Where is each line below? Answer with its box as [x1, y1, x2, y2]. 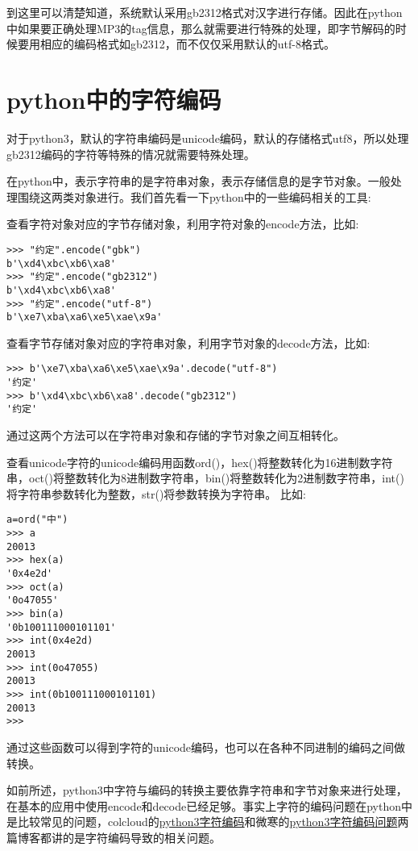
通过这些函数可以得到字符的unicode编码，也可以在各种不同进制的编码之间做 [6, 738, 406, 755]
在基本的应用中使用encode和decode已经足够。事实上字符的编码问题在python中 [6, 797, 413, 814]
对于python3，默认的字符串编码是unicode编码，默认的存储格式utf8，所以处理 [6, 129, 409, 146]
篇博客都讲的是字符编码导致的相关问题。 [6, 828, 221, 845]
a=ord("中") [6, 514, 68, 526]
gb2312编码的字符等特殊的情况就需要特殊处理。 [6, 145, 255, 162]
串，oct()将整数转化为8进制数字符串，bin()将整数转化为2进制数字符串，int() [6, 469, 404, 486]
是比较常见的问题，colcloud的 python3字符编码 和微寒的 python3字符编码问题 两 [6, 813, 409, 830]
